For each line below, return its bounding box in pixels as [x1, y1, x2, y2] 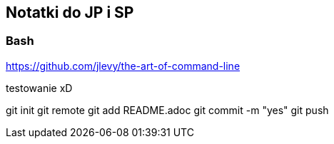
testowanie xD [6, 81, 73, 94]
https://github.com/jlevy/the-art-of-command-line [6, 59, 241, 72]
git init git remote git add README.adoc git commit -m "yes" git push [6, 103, 329, 116]
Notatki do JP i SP [6, 4, 134, 21]
